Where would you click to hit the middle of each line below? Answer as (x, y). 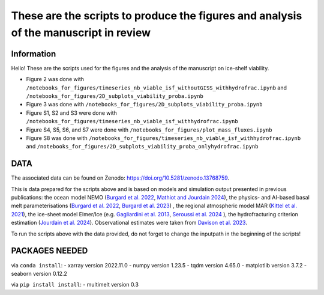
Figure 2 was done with (55, 79)
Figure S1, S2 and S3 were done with (71, 113)
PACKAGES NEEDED (49, 251)
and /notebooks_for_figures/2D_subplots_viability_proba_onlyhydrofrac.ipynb (142, 147)
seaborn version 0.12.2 (39, 273)
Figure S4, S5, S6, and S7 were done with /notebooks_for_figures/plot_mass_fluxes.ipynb (149, 130)
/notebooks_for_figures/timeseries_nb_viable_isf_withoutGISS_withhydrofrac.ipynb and (157, 88)
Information (34, 54)
